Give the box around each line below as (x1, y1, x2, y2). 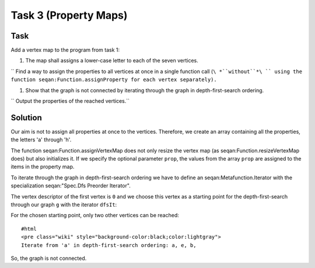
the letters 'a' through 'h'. (10, 136, 72, 143)
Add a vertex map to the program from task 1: (10, 47, 120, 54)
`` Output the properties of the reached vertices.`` (10, 98, 130, 105)
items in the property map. (10, 163, 75, 170)
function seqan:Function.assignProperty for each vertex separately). (10, 76, 217, 83)
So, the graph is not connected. (10, 255, 87, 262)
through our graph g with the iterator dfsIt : (10, 201, 117, 208)
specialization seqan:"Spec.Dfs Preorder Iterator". (10, 182, 131, 189)
